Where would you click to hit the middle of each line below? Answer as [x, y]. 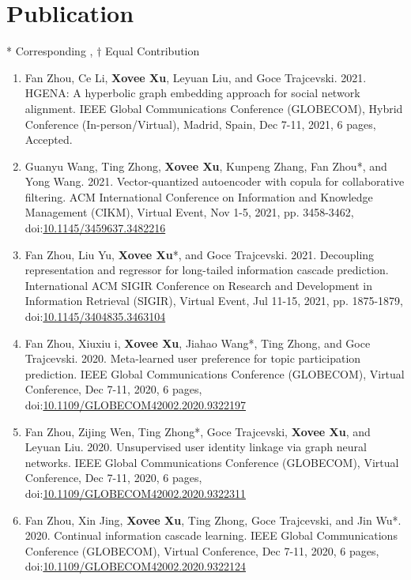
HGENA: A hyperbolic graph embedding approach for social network [192, 93]
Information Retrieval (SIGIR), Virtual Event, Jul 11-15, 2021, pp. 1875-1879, [214, 301]
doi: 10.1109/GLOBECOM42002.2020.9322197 [135, 405]
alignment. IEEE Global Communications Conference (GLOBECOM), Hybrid [214, 108]
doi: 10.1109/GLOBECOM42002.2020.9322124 [135, 566]
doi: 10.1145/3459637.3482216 [95, 228]
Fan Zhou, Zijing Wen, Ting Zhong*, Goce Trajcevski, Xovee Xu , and [198, 431]
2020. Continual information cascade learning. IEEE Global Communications [211, 535]
